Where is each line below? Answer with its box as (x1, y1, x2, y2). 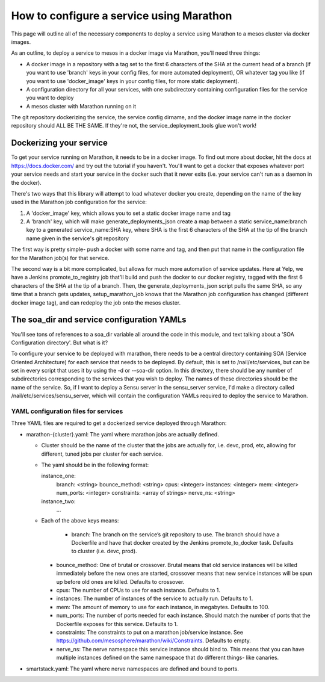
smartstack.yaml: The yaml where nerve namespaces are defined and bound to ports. (26, 665, 239, 672)
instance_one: (41, 473, 76, 480)
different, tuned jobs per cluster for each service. (41, 450, 164, 457)
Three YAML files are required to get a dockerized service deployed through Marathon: (11, 420, 227, 427)
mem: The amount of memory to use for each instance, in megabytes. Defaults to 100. (56, 603, 270, 610)
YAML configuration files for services (11, 407, 123, 415)
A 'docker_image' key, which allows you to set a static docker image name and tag (26, 209, 231, 217)
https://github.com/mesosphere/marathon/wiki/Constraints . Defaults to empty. (56, 637, 251, 644)
